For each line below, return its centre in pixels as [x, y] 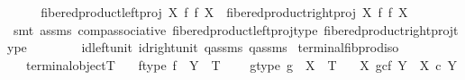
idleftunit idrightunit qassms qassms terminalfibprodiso [240, 47]
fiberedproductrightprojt [391, 29]
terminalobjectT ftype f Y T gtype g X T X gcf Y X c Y [241, 64]
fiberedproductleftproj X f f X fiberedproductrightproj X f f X [224, 12]
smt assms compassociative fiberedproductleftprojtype [165, 29]
